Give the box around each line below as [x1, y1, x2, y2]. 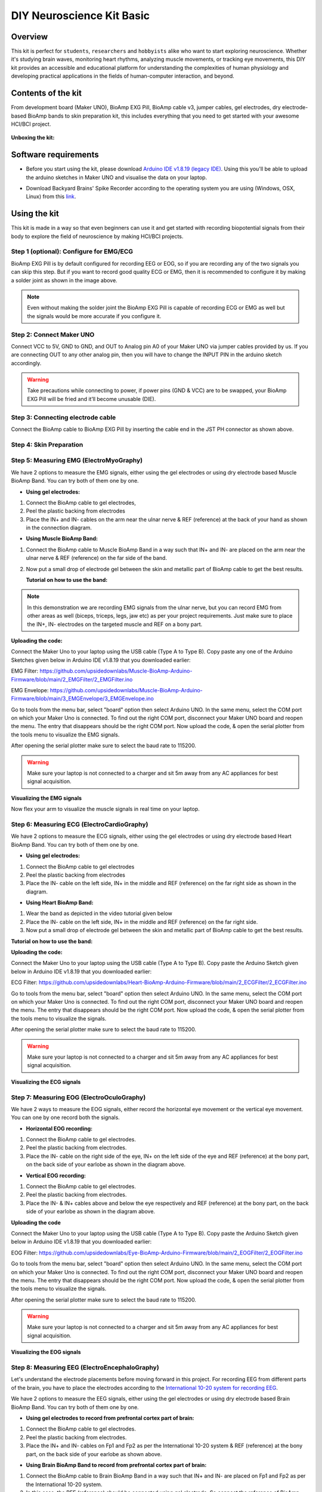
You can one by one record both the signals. [11, 1114, 120, 1121]
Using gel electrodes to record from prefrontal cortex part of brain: [26, 1414, 194, 1422]
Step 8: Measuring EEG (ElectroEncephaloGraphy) [11, 1364, 159, 1372]
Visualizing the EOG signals [11, 1349, 81, 1356]
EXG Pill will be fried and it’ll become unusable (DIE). [27, 395, 156, 402]
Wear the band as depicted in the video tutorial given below [26, 910, 172, 917]
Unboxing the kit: [11, 134, 55, 141]
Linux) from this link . [26, 193, 76, 200]
